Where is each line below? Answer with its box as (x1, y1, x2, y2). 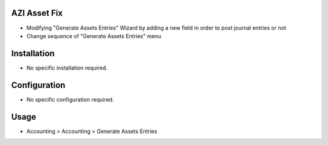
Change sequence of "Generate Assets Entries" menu (26, 32, 162, 39)
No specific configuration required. (26, 95, 114, 103)
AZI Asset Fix (11, 8, 63, 18)
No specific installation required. (26, 64, 108, 71)
